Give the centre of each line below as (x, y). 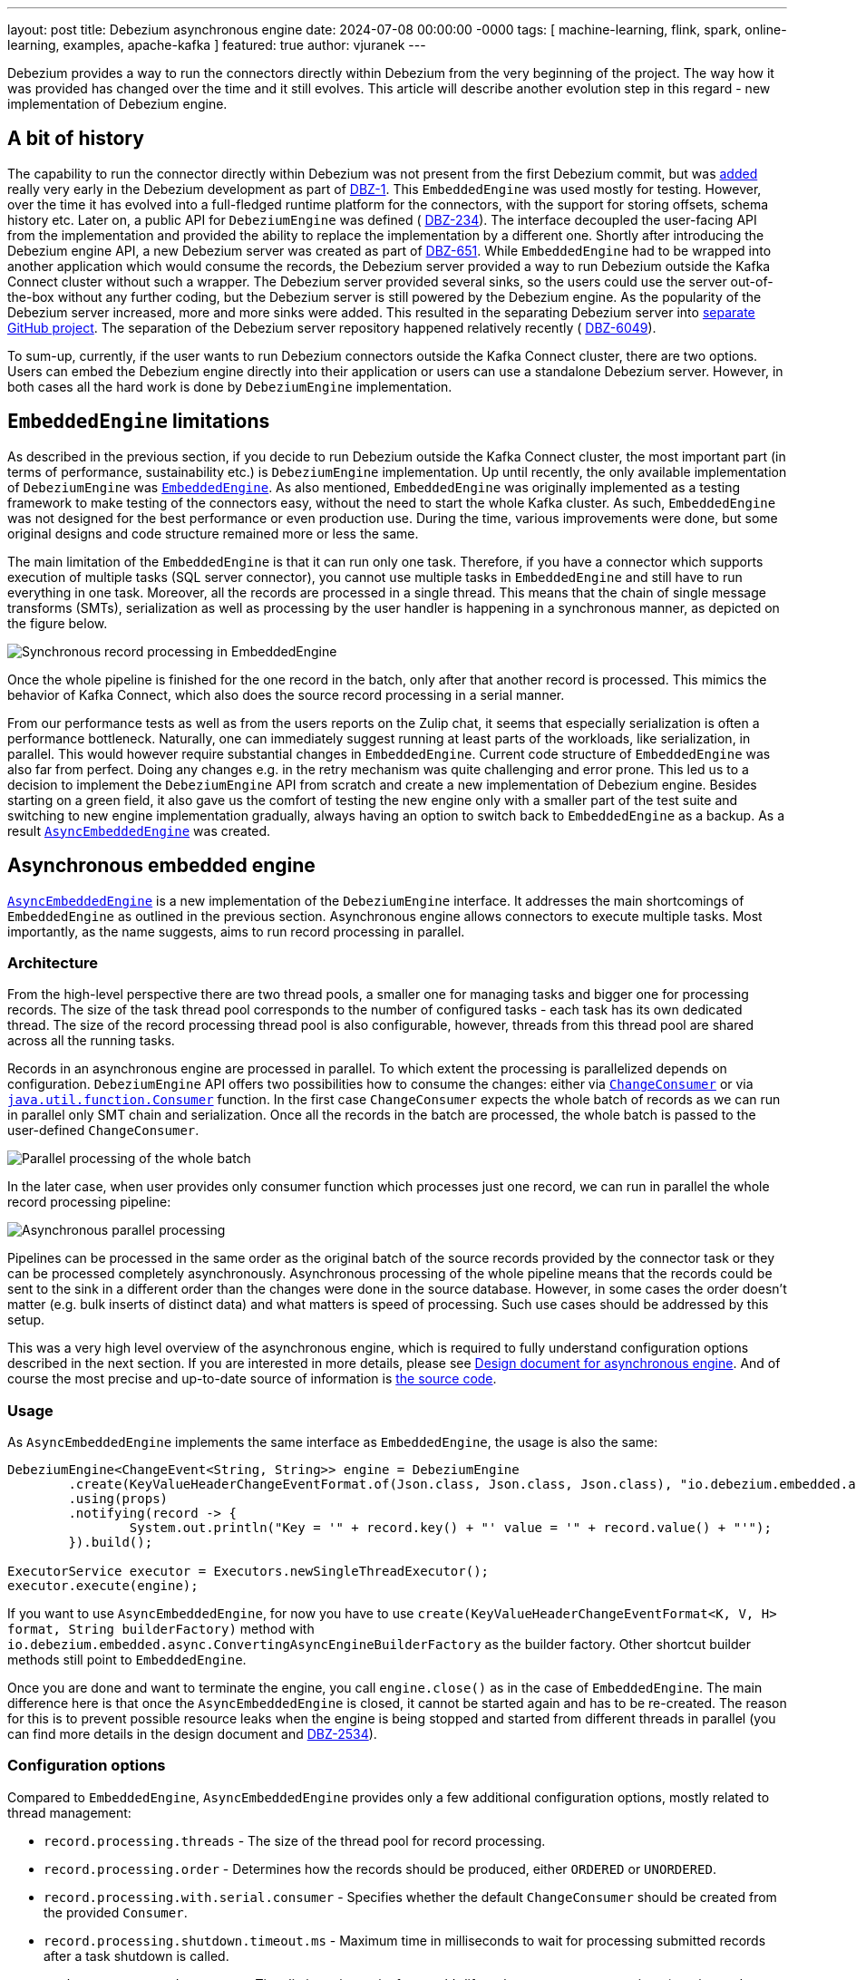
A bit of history (76, 139)
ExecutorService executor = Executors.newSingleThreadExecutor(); (248, 1572)
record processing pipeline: (89, 1202)
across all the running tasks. (91, 1041)
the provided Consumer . (116, 1912)
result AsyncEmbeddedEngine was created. (139, 830)
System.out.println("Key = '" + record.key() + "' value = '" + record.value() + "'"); (450, 1528)
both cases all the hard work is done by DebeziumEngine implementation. (230, 386)
